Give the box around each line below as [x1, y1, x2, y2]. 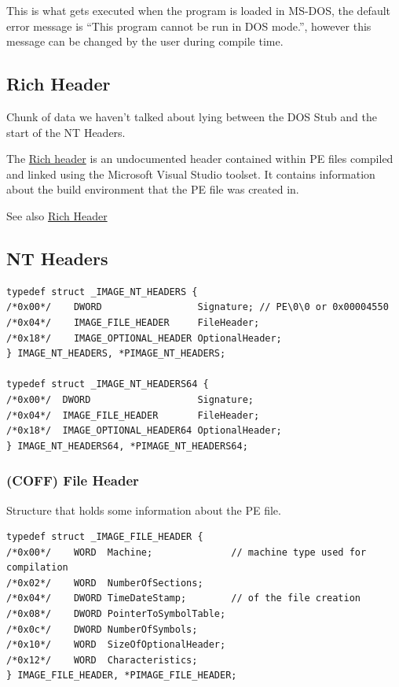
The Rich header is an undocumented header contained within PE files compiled [6, 150, 394, 167]
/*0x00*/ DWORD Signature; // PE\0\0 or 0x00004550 [6, 301, 389, 313]
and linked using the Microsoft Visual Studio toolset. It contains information [6, 165, 375, 182]
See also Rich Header [6, 207, 108, 223]
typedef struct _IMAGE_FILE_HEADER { [6, 531, 203, 543]
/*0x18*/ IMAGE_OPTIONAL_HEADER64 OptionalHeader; [6, 425, 282, 437]
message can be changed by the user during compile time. [6, 33, 284, 50]
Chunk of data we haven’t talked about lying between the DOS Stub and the [6, 108, 377, 124]
